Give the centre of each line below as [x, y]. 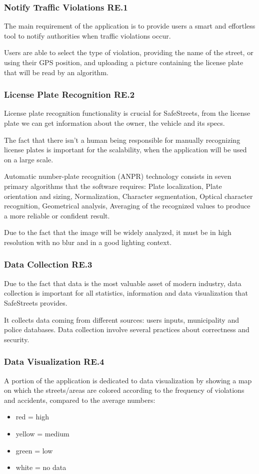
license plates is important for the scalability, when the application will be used [125, 150]
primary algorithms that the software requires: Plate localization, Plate [113, 186]
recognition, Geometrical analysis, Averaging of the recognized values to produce [127, 206]
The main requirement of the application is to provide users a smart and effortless [130, 26]
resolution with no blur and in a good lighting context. [88, 242]
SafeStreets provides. [36, 302]
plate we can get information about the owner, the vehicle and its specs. [114, 123]
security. [17, 339]
